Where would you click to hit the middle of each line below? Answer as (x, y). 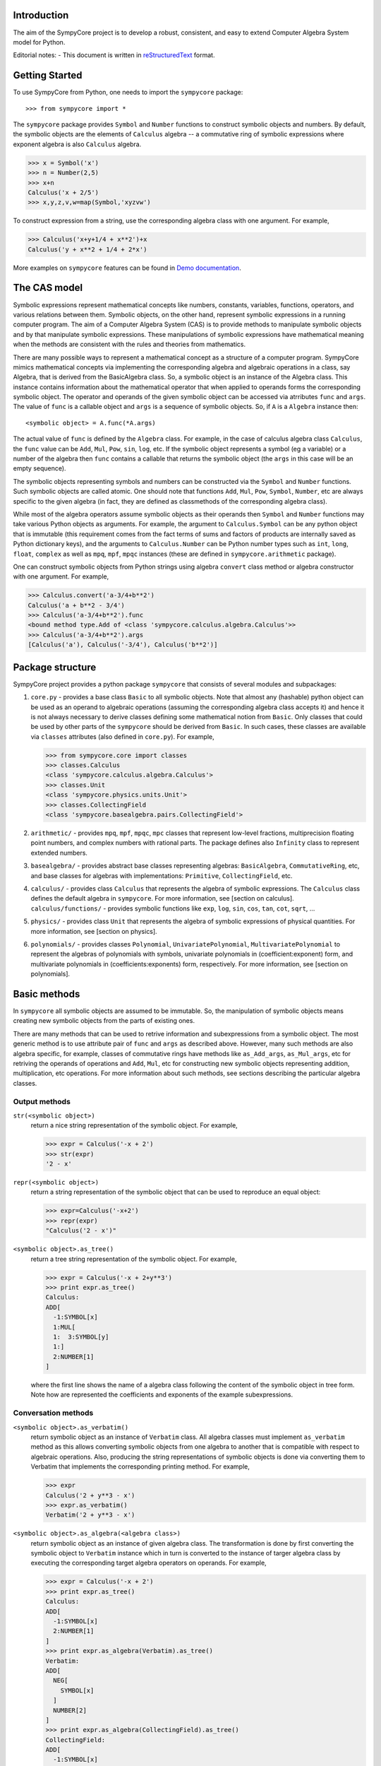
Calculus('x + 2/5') (63, 192)
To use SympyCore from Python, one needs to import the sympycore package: (128, 93)
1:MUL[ (65, 1327)
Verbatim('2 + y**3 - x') (90, 1515)
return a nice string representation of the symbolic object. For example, (134, 1125)
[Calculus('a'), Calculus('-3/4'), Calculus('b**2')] (123, 645)
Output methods (42, 1101)
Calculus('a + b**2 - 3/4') (76, 605)
